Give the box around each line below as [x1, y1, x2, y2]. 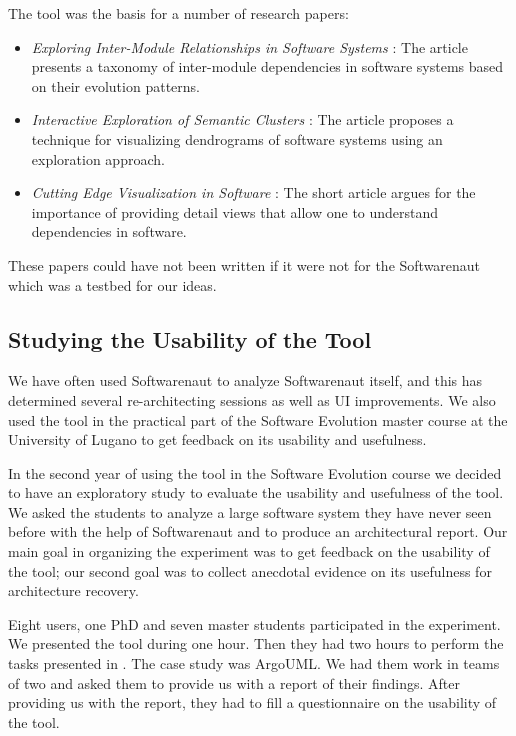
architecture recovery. [8, 580, 139, 601]
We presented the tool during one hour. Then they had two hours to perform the [8, 633, 504, 654]
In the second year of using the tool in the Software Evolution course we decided [8, 462, 502, 483]
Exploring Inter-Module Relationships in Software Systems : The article [31, 36, 468, 57]
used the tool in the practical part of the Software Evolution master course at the [8, 409, 508, 430]
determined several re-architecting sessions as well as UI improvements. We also [8, 389, 496, 410]
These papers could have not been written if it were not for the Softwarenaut [8, 254, 481, 275]
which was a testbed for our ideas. [8, 274, 217, 295]
